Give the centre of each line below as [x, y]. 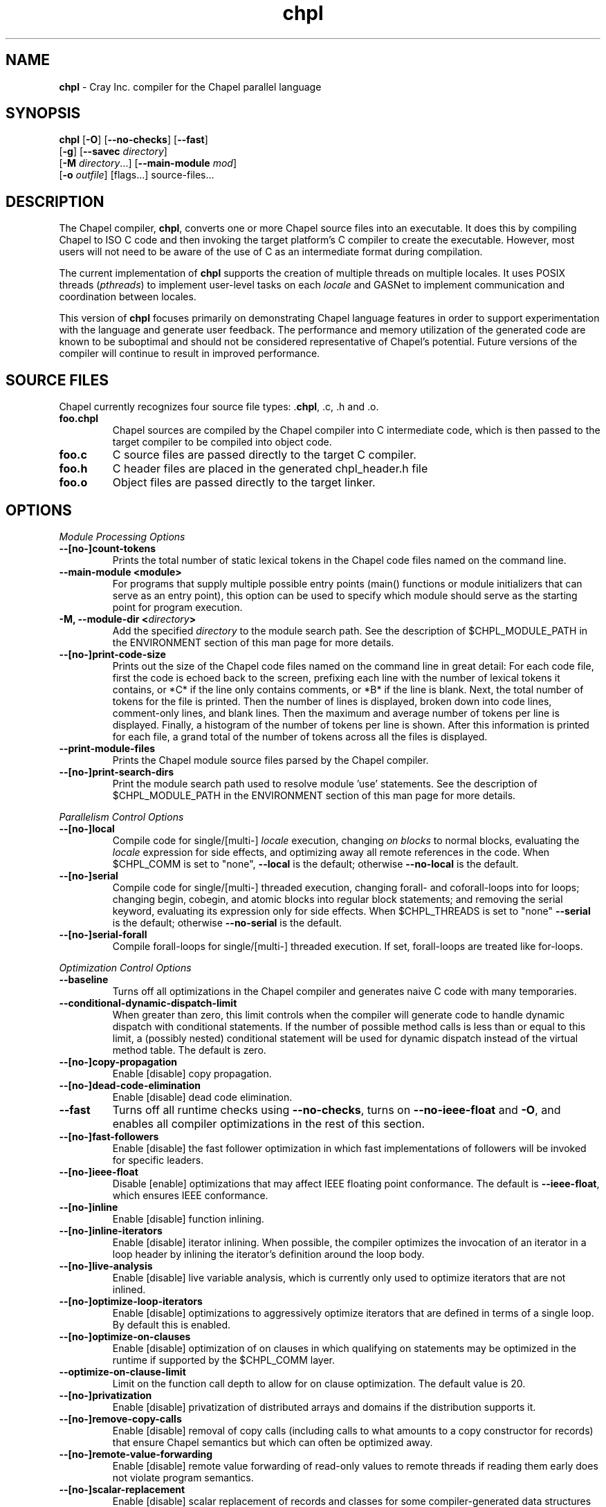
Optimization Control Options [125, 967]
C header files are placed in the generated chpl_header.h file [270, 469]
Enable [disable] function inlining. [188, 1218]
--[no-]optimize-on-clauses [125, 1336]
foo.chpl [79, 419]
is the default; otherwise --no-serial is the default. [227, 922]
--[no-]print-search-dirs [117, 771]
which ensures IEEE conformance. [190, 1195]
